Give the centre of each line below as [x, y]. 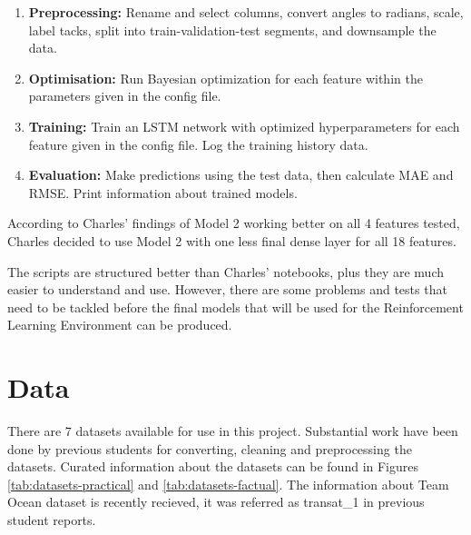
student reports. [52, 520]
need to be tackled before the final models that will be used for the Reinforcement [235, 307]
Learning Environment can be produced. [120, 325]
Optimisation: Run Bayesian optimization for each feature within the [226, 78]
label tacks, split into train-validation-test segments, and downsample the [232, 30]
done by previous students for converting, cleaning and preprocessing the [210, 448]
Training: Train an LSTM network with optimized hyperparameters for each [244, 126]
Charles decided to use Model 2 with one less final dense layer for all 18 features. [232, 240]
